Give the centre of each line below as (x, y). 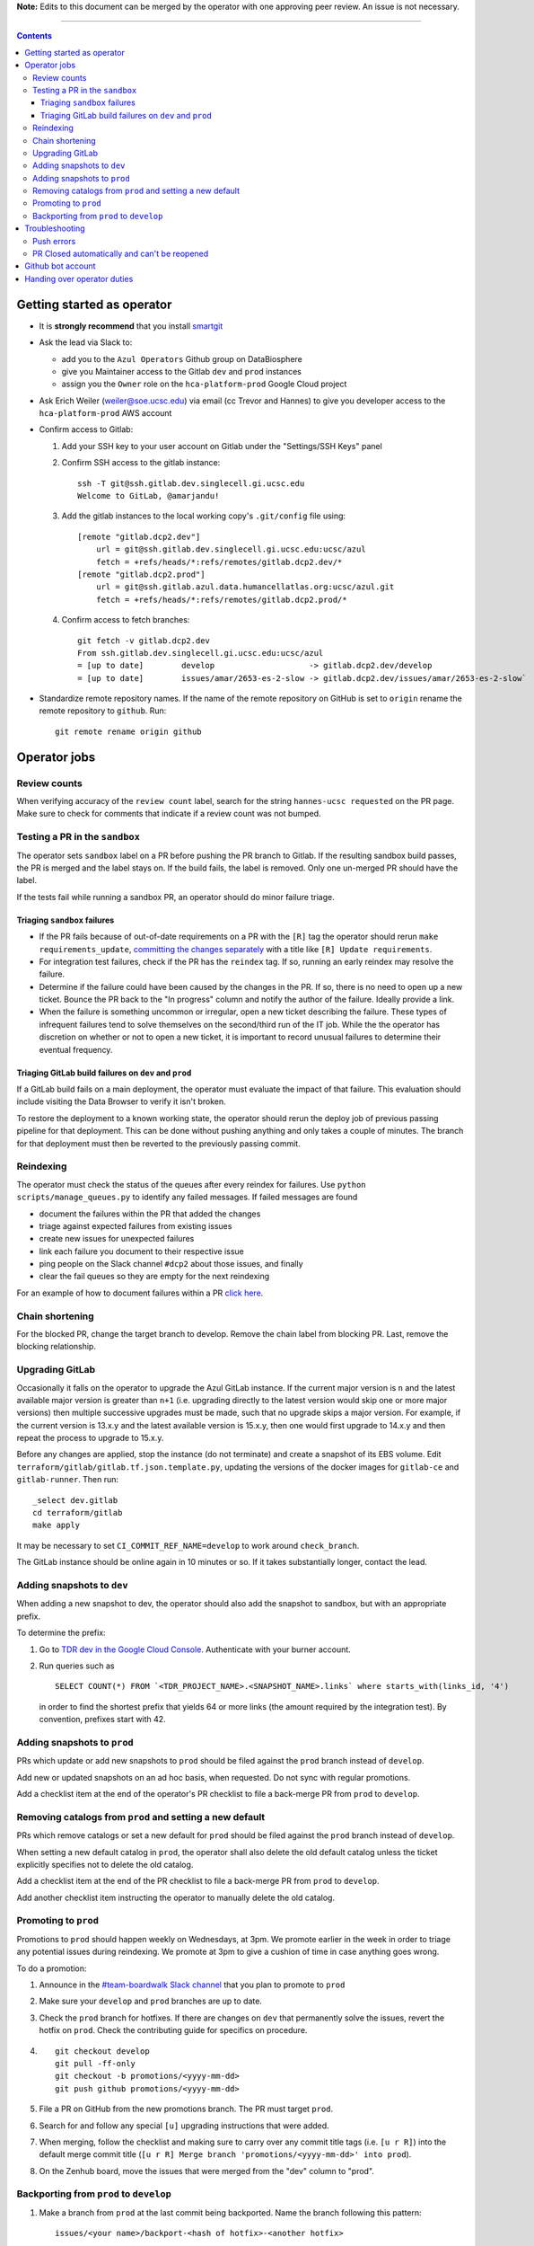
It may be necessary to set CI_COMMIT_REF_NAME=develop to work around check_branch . (188, 1545)
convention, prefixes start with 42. (102, 1720)
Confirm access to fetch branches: (126, 620)
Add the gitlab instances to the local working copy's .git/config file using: (203, 516)
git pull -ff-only (96, 2063)
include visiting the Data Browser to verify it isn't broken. (121, 1101)
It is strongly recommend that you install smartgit (131, 326)
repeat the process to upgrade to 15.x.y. (90, 1438)
